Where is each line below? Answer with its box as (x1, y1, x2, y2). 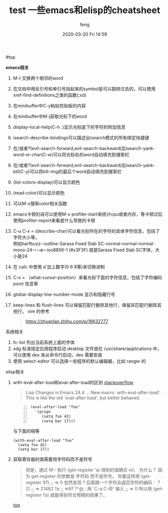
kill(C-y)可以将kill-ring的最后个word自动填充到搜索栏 (13, 168, 122, 175)
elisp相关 (6, 369, 25, 375)
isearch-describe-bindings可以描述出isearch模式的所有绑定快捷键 (13, 134, 149, 140)
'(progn (35, 409, 51, 414)
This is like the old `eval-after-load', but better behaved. (25, 395, 140, 401)
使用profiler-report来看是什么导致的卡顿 (13, 217, 96, 223)
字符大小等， (13, 234, 40, 240)
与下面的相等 (13, 428, 40, 434)
